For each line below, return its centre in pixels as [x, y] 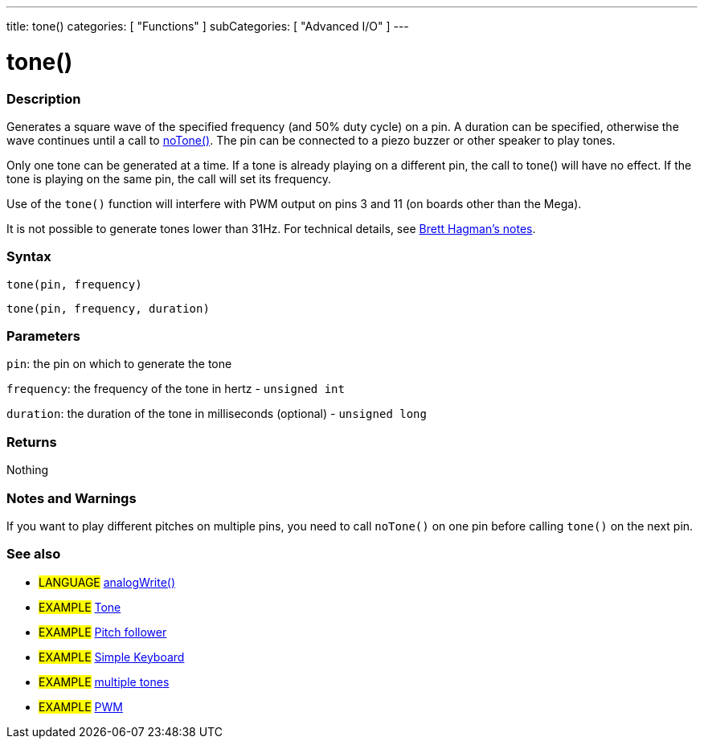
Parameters [43, 336]
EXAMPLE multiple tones [104, 682]
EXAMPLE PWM [81, 706]
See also [34, 554]
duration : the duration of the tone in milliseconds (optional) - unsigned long [217, 414]
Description [44, 98]
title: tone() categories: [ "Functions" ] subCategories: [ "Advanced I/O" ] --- [208, 26]
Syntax [29, 257]
